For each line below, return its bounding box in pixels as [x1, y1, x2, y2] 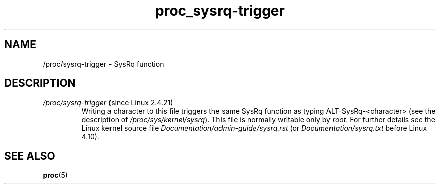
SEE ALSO [4, 149, 55, 162]
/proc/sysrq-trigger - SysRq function [43, 59, 164, 68]
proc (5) [43, 171, 68, 180]
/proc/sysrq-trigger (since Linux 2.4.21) [43, 98, 173, 107]
